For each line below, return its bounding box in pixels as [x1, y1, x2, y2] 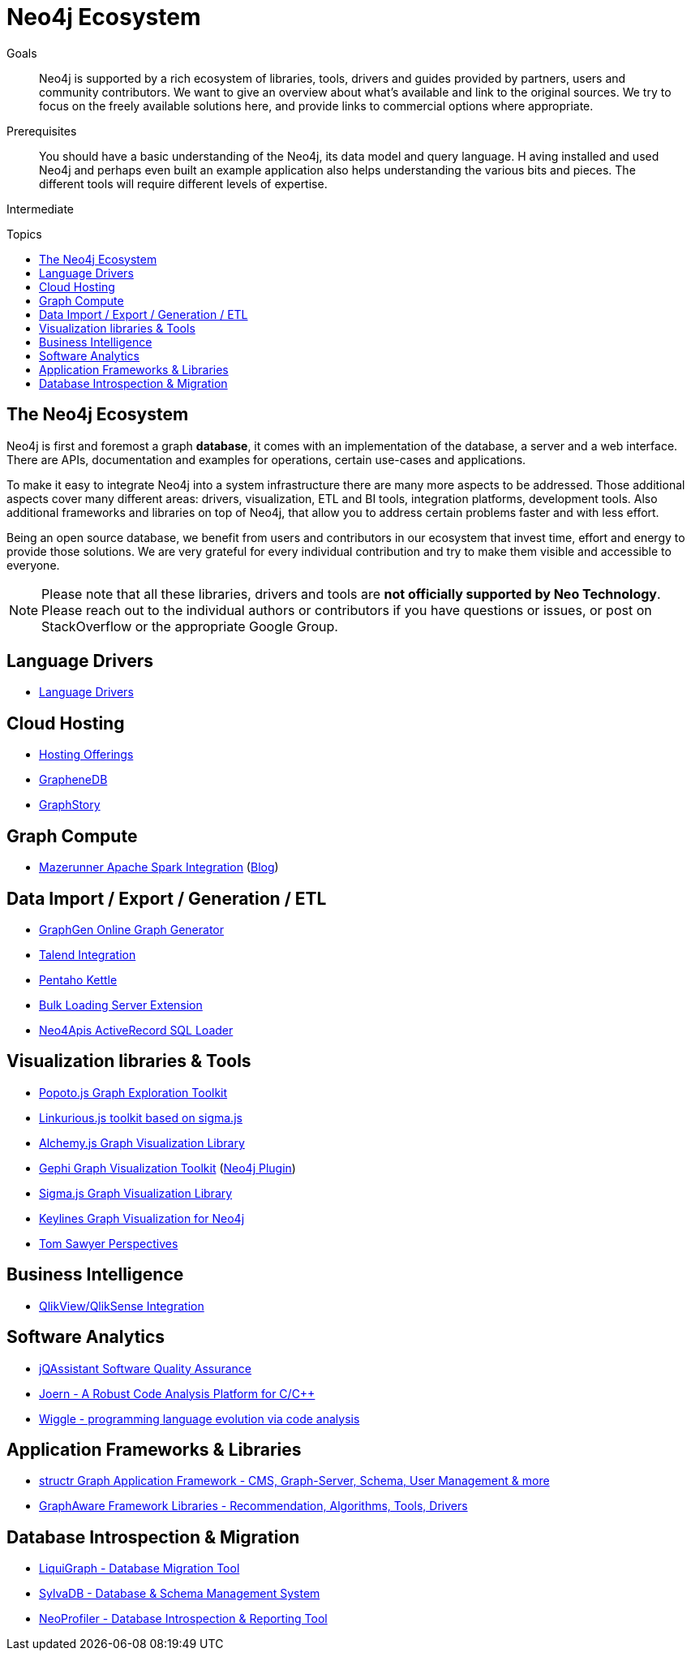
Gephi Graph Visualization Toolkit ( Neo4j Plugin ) [39, 1160, 296, 1175]
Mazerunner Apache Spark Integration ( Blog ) [39, 860, 279, 875]
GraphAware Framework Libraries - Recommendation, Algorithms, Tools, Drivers [39, 1499, 468, 1513]
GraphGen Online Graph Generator [39, 922, 225, 936]
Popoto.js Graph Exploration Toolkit [39, 1085, 228, 1100]
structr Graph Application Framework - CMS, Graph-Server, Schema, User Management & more [39, 1474, 550, 1488]
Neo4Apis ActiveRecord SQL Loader [39, 1022, 234, 1037]
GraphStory [39, 798, 101, 812]
